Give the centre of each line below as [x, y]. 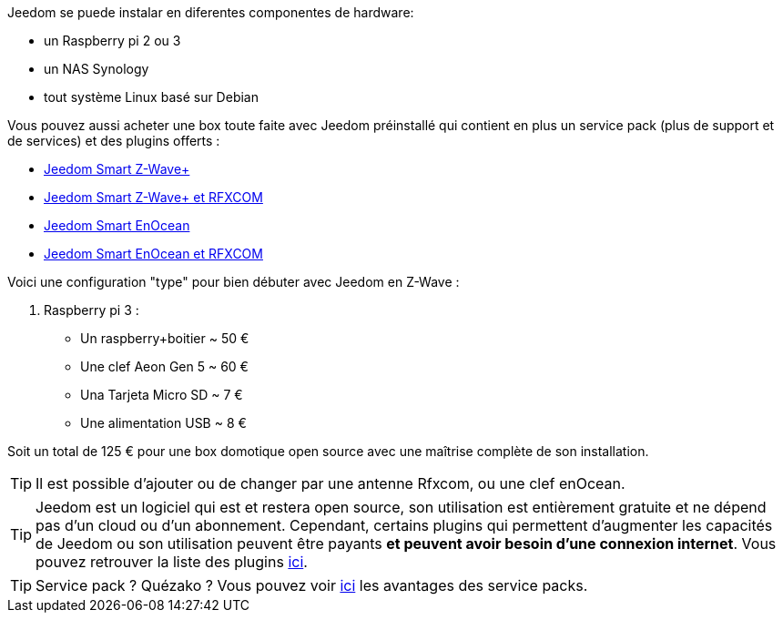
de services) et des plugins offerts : [114, 141]
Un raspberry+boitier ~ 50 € [165, 338]
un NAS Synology [97, 69]
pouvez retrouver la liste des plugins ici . [172, 562]
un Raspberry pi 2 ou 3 [112, 41]
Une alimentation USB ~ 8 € [163, 423]
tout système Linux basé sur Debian [151, 97]
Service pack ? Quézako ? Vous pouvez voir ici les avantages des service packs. [312, 585]
